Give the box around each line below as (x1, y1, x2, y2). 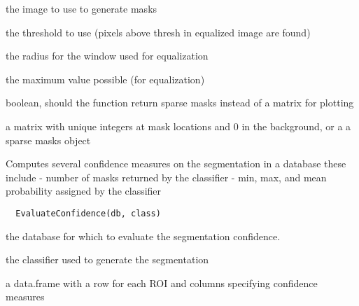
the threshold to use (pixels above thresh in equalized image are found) (6, 25, 311, 39)
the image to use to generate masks (6, 1, 157, 15)
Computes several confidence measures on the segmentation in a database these (6, 156, 346, 171)
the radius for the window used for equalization (6, 48, 209, 63)
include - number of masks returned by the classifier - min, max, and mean (6, 169, 327, 184)
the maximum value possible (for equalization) (6, 71, 205, 86)
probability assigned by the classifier (6, 183, 162, 198)
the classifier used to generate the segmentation (6, 252, 209, 267)
